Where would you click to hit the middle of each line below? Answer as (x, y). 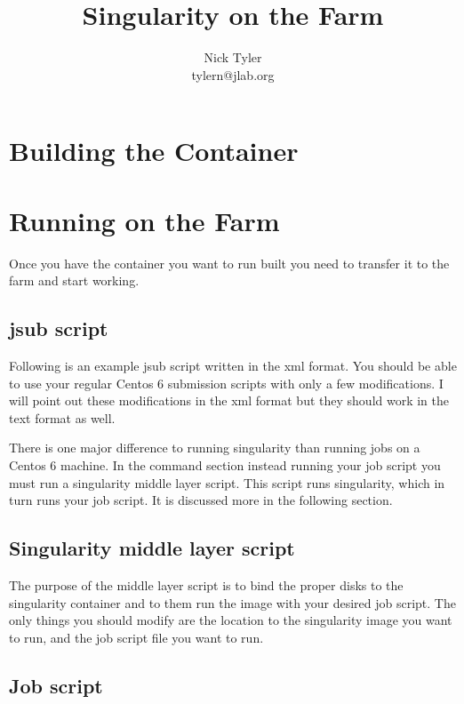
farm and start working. (74, 280)
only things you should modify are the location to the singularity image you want (231, 620)
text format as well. (62, 417)
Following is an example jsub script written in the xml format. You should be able (233, 366)
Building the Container (154, 151)
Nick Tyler (233, 57)
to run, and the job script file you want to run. (136, 637)
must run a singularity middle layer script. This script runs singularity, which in (227, 482)
